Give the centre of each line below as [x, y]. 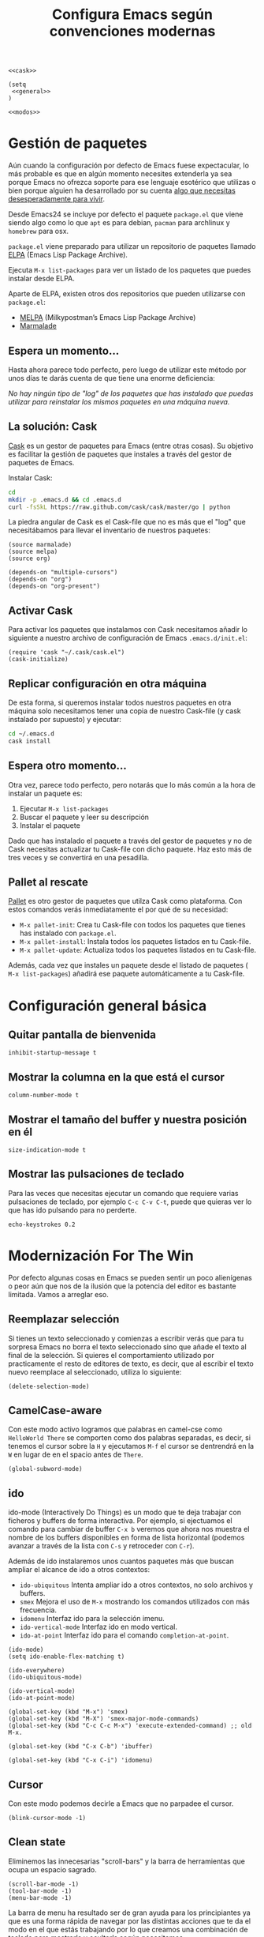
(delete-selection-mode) [49, 1386]
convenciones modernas [132, 31]
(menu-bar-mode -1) [40, 1898]
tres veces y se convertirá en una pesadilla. [79, 857]
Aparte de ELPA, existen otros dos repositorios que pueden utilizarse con [127, 294]
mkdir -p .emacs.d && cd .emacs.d [65, 499]
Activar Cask [41, 610]
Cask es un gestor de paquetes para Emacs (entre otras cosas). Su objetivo [131, 446]
